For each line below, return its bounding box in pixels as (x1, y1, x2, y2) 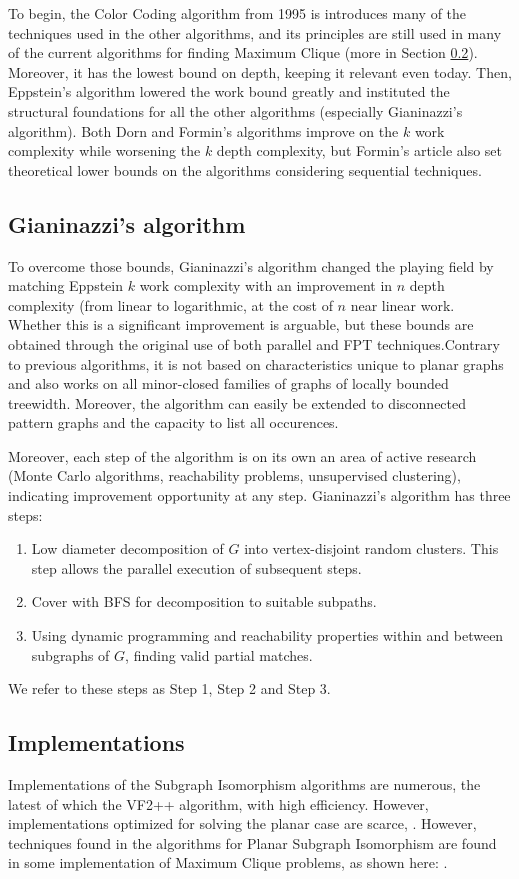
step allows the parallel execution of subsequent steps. (31, 557, 362, 578)
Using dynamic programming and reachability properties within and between (31, 625, 504, 646)
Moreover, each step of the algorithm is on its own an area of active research (8, 445, 477, 466)
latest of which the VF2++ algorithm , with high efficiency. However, (8, 793, 429, 814)
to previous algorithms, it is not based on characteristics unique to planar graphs (8, 353, 504, 374)
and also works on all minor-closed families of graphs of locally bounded (8, 373, 449, 394)
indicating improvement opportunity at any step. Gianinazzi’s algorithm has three (8, 485, 511, 506)
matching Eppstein (8, 275, 124, 296)
